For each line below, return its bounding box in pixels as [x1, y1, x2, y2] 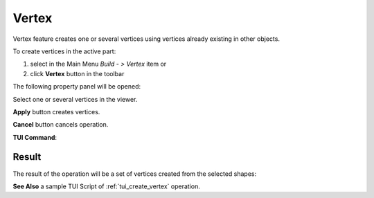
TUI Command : [12, 133, 57, 141]
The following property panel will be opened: [12, 82, 141, 91]
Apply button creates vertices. [12, 107, 100, 116]
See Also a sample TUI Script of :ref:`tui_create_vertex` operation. [12, 182, 200, 190]
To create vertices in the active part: [12, 47, 116, 55]
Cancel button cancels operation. [12, 120, 109, 129]
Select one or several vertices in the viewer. [12, 95, 138, 103]
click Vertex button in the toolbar [30, 69, 125, 78]
